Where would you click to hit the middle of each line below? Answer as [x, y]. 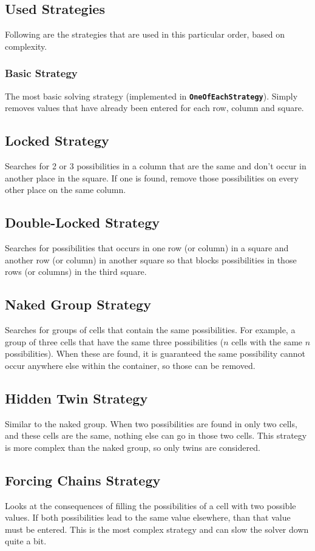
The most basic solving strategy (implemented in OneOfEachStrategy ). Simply [151, 96]
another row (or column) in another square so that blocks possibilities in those [151, 259]
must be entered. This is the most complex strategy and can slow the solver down [157, 529]
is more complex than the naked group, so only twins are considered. [133, 447]
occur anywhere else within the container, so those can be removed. [130, 365]
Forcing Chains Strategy [83, 480]
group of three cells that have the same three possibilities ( [114, 341]
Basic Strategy [41, 73]
